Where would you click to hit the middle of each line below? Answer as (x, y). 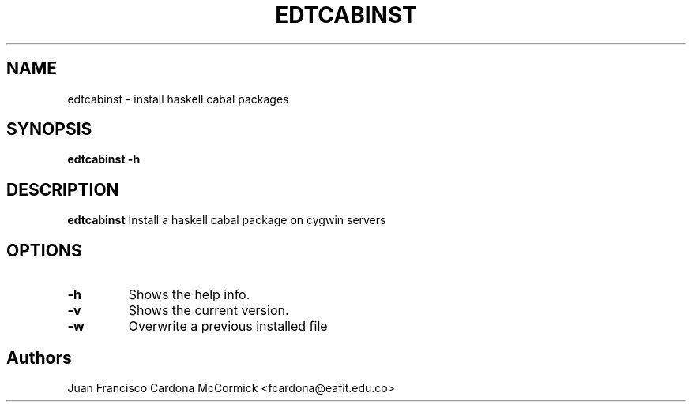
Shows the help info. (189, 295)
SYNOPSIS (49, 129)
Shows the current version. (209, 311)
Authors (39, 357)
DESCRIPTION (63, 189)
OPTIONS (44, 250)
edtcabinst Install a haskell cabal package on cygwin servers (227, 220)
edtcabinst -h (104, 159)
